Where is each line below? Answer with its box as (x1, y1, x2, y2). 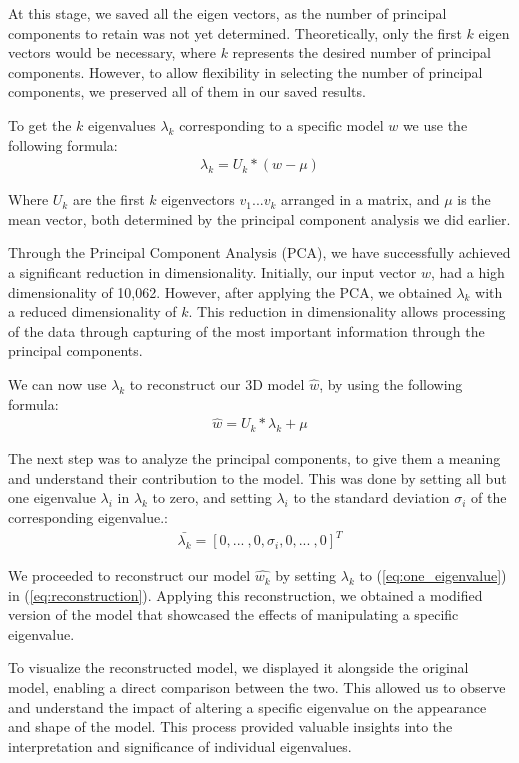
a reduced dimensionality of (8, 301, 177, 322)
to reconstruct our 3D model (129, 373, 305, 394)
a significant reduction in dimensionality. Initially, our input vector (8, 261, 417, 282)
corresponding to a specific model (179, 114, 384, 135)
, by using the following (319, 373, 463, 394)
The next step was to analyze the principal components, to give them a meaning (8, 448, 501, 469)
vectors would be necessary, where (8, 42, 216, 63)
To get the (8, 114, 72, 135)
